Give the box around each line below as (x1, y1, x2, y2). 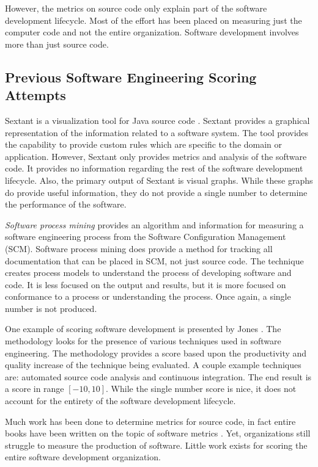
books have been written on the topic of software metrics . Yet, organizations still (5, 427, 311, 440)
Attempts (5, 85, 66, 104)
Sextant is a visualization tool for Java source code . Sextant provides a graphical (5, 114, 310, 126)
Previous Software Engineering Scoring (5, 67, 257, 86)
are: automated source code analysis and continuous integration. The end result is (5, 370, 312, 383)
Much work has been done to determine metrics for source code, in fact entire (5, 415, 296, 427)
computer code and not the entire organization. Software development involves (5, 26, 299, 38)
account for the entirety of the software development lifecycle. (5, 394, 236, 407)
